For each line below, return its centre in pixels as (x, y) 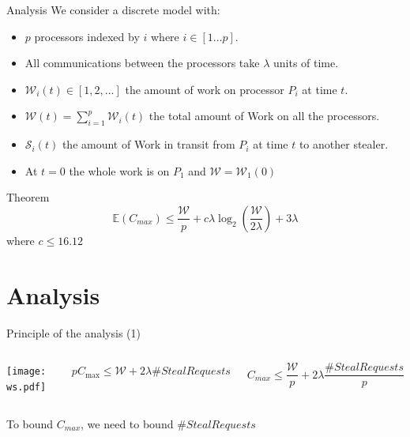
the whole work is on (119, 170)
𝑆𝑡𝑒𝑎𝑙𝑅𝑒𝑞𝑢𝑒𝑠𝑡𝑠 (196, 372)
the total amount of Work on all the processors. (264, 116)
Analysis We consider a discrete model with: (113, 9)
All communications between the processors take (142, 63)
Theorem (28, 197)
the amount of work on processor (205, 89)
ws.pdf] (26, 387)
